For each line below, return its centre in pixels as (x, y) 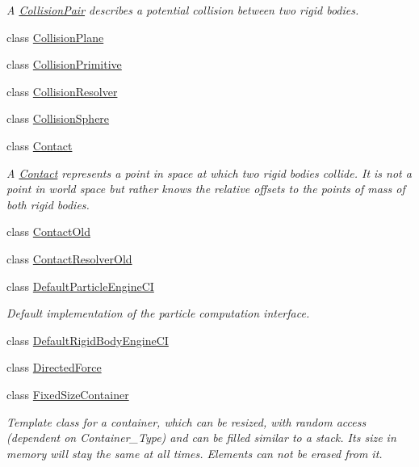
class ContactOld (48, 231)
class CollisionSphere (58, 118)
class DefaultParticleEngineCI (80, 286)
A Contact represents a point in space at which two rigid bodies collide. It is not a (209, 172)
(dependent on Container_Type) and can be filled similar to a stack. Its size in (201, 438)
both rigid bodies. (48, 204)
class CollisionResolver (62, 91)
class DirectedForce (54, 367)
